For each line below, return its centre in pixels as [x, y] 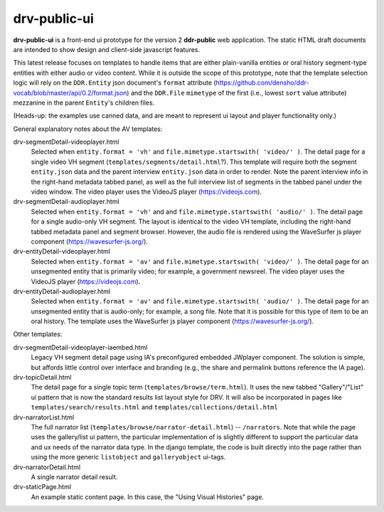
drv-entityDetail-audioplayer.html [62, 291]
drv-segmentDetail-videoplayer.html [66, 142]
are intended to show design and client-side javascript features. [107, 49]
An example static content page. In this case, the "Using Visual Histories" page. [148, 497]
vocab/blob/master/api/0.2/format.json [70, 93]
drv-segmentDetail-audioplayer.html [66, 202]
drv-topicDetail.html [42, 377]
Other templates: [38, 334]
